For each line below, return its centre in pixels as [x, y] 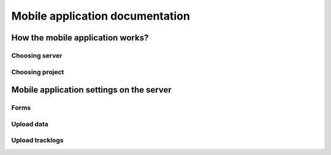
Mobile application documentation [101, 16]
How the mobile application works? [80, 38]
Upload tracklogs [37, 140]
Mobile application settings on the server [91, 90]
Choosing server [37, 55]
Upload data [30, 124]
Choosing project [38, 72]
